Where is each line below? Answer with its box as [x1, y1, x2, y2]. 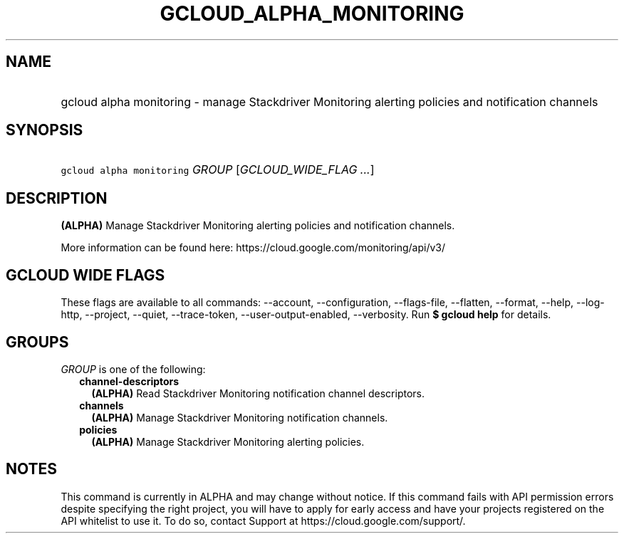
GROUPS [6, 333, 69, 351]
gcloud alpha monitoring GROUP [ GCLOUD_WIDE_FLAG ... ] [61, 162, 375, 177]
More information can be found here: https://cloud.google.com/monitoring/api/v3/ [61, 241, 446, 254]
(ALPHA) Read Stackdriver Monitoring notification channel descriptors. [91, 387, 425, 399]
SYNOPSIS [6, 121, 83, 140]
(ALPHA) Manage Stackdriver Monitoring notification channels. [91, 411, 388, 424]
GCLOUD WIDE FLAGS [6, 266, 165, 284]
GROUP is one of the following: [61, 362, 206, 375]
